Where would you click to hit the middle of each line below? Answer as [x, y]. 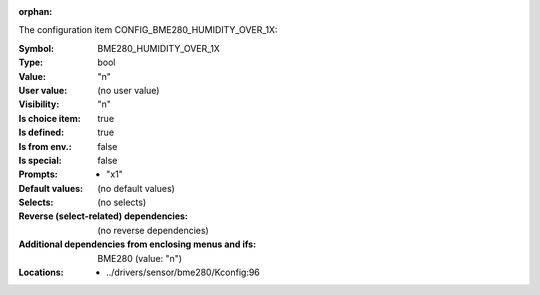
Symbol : [36, 48]
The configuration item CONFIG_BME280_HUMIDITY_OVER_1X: [148, 30]
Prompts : [38, 174]
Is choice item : [49, 118]
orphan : [35, 11]
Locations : [41, 272]
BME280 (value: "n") [140, 258]
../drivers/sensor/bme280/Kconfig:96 [183, 272]
